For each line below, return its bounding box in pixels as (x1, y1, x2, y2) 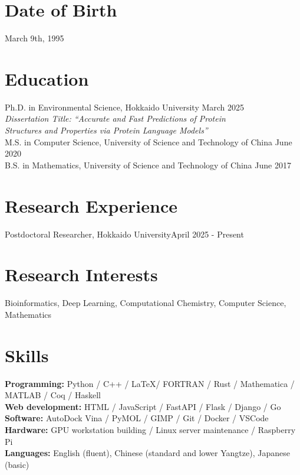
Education (5, 66, 89, 90)
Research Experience (5, 193, 177, 217)
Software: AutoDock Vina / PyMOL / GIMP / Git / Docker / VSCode (5, 412, 269, 424)
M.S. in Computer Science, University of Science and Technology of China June (5, 135, 292, 148)
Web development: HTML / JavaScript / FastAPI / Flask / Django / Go (5, 400, 281, 412)
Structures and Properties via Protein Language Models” (5, 124, 208, 136)
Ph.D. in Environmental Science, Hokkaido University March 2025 (5, 100, 245, 113)
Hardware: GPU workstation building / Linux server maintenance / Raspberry (5, 423, 296, 435)
